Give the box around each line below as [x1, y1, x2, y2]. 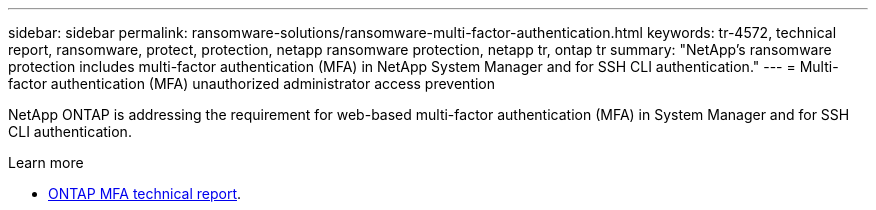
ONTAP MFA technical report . [48, 185, 242, 202]
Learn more [8, 154, 84, 171]
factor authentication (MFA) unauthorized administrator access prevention [8, 75, 496, 92]
